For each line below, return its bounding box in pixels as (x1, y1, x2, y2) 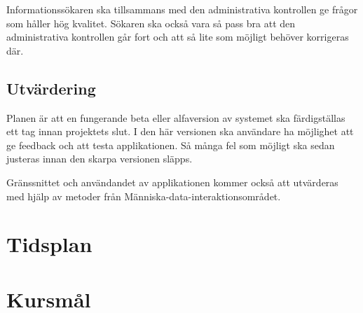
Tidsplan (6, 230, 93, 258)
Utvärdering (6, 77, 96, 99)
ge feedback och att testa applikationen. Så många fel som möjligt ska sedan (6, 137, 335, 152)
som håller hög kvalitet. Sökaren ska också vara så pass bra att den (6, 15, 296, 30)
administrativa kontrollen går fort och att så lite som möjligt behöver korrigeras (6, 29, 349, 44)
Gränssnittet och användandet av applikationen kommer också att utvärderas (6, 174, 338, 189)
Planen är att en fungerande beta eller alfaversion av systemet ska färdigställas (6, 110, 345, 125)
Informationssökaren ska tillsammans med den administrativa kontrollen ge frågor (6, 2, 358, 16)
